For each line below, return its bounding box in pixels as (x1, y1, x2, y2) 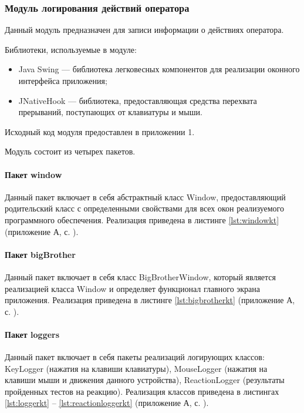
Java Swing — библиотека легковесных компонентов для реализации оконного (18, 63, 300, 75)
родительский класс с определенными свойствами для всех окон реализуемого (5, 202, 284, 214)
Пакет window (5, 168, 62, 180)
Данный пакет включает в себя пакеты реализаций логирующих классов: (5, 351, 265, 363)
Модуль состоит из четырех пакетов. (5, 145, 136, 157)
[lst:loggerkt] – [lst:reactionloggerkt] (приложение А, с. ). (5, 397, 209, 409)
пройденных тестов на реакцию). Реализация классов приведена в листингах (5, 385, 279, 397)
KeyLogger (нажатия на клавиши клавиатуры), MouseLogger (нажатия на (5, 362, 268, 374)
